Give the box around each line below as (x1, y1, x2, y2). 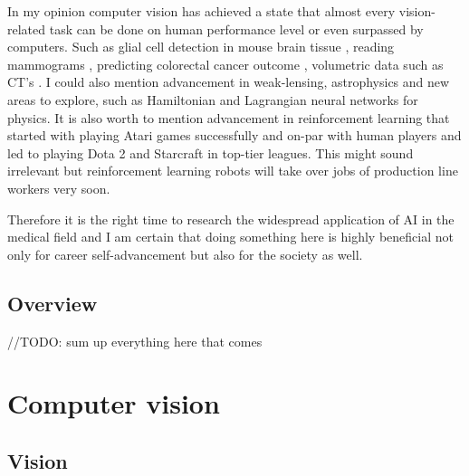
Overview (7, 289, 98, 317)
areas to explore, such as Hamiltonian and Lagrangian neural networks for (7, 90, 418, 109)
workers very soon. (7, 178, 110, 197)
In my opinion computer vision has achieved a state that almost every (7, 2, 396, 20)
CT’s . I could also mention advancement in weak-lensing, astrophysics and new (7, 72, 450, 91)
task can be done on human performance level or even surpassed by (49, 19, 424, 38)
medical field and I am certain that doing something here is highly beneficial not (7, 227, 454, 246)
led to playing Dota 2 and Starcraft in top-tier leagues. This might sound (7, 143, 414, 162)
